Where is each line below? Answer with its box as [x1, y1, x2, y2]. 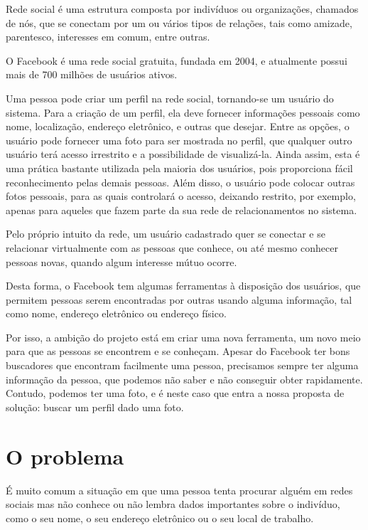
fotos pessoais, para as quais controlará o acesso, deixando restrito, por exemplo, [6, 189, 356, 203]
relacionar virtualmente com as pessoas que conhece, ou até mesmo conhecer [6, 240, 338, 255]
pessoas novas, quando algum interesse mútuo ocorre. [6, 254, 237, 269]
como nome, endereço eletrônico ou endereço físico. [6, 306, 227, 321]
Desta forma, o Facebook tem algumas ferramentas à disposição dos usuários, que [6, 278, 361, 293]
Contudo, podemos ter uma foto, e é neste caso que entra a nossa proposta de [6, 386, 345, 401]
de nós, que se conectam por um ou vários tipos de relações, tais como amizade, [6, 15, 352, 30]
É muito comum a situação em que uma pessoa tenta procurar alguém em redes [6, 482, 353, 497]
